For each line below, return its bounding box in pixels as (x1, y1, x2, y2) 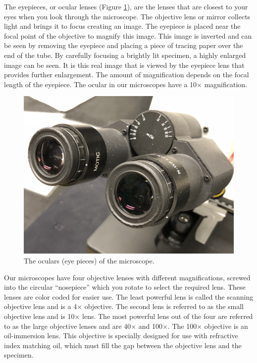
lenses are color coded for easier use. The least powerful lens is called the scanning (4, 291, 254, 302)
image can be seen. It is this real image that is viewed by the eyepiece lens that (4, 59, 245, 70)
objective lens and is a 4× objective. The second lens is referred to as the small (4, 301, 244, 311)
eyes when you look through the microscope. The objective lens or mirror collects (4, 11, 251, 21)
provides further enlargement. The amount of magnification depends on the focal (4, 69, 249, 80)
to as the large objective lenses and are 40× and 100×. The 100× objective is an (4, 320, 248, 331)
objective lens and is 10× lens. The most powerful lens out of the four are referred (4, 311, 253, 321)
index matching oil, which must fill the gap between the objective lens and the (4, 340, 242, 350)
